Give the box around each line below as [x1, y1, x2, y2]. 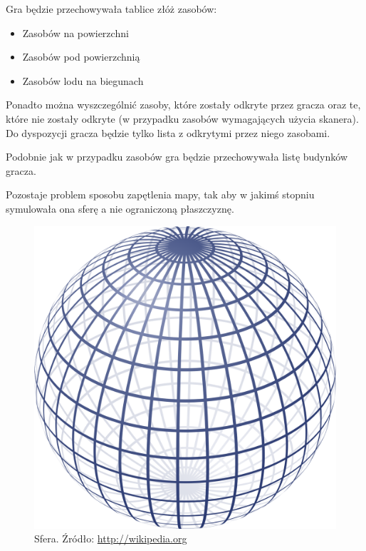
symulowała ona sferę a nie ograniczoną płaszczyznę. [6, 201, 234, 216]
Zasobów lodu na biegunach [22, 73, 144, 88]
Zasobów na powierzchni [22, 25, 129, 40]
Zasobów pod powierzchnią [22, 49, 140, 64]
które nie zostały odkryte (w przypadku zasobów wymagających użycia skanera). [6, 111, 359, 126]
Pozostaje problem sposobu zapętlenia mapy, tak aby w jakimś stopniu [6, 187, 315, 202]
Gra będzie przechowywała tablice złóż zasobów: [6, 1, 217, 16]
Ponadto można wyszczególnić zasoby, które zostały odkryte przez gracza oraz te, [6, 97, 361, 112]
